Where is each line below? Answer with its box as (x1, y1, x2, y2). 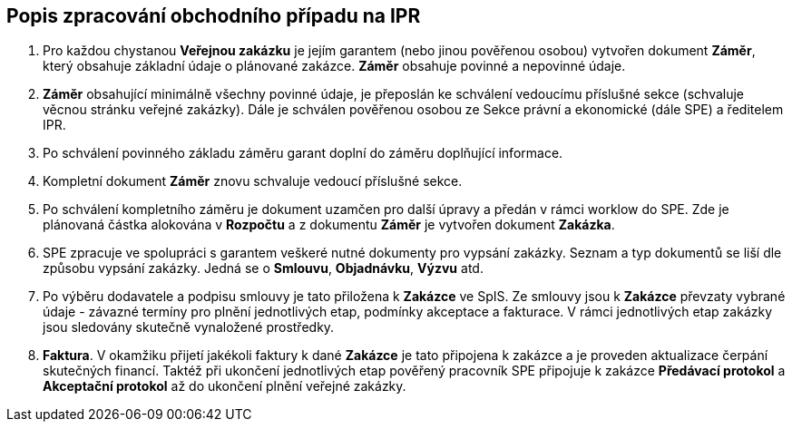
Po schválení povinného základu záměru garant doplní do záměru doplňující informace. (43, 145, 563, 161)
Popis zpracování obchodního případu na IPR (6, 5, 421, 27)
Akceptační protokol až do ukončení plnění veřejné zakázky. (43, 378, 406, 395)
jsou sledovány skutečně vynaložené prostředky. (43, 319, 335, 336)
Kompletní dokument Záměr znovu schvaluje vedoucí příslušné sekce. (43, 173, 463, 190)
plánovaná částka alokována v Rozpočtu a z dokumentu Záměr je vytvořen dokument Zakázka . (43, 217, 615, 233)
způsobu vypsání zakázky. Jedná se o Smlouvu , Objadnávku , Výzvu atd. (43, 260, 484, 277)
